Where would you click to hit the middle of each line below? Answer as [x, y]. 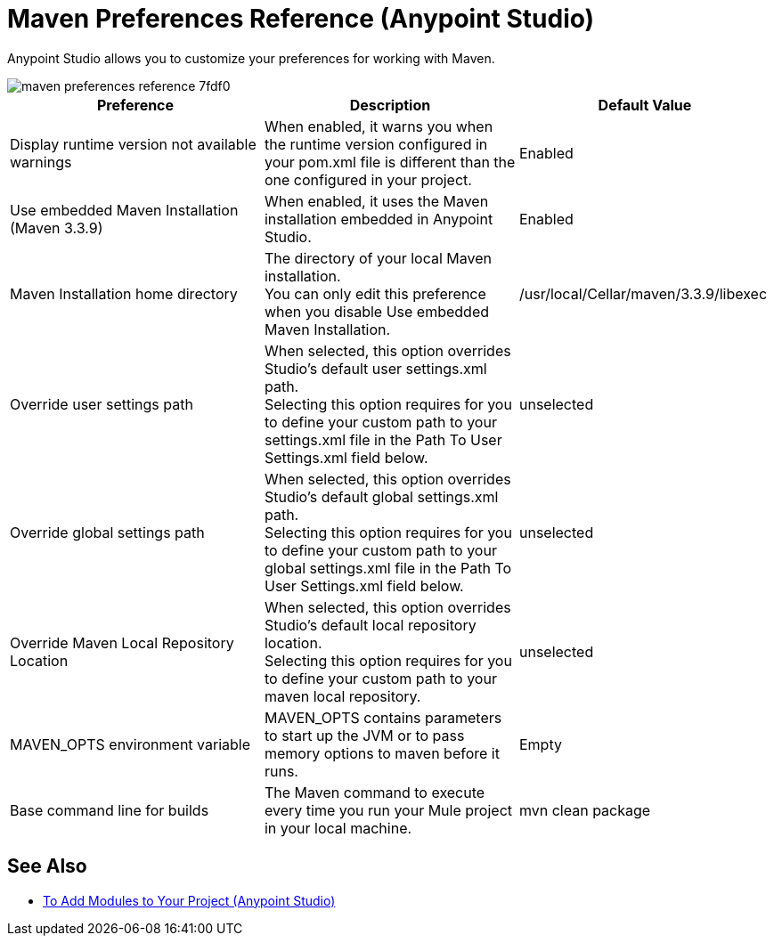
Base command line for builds [110, 810]
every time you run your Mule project [388, 810]
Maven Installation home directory [124, 293]
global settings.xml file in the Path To [388, 568]
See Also [47, 866]
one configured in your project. [368, 179]
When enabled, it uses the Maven [376, 201]
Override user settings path [102, 404]
